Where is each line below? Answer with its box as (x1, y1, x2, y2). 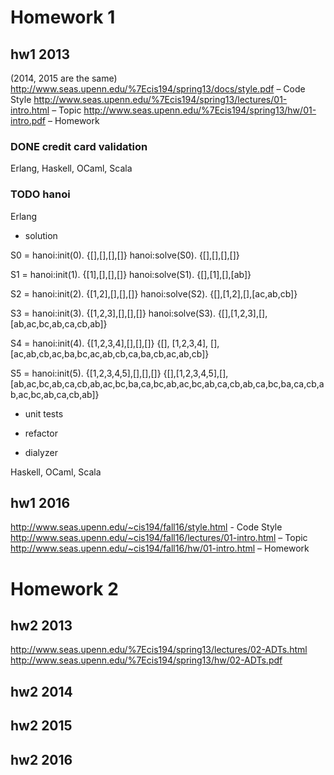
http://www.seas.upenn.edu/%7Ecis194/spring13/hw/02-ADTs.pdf (10, 654, 283, 666)
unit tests (24, 407, 64, 420)
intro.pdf (10, 115, 47, 126)
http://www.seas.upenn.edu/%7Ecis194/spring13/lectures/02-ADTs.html (10, 644, 308, 656)
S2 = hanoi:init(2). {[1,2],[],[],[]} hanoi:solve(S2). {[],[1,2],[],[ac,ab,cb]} (10, 287, 298, 300)
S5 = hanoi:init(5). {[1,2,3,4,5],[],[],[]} (10, 367, 162, 379)
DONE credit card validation (10, 139, 148, 153)
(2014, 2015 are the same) (10, 72, 118, 84)
